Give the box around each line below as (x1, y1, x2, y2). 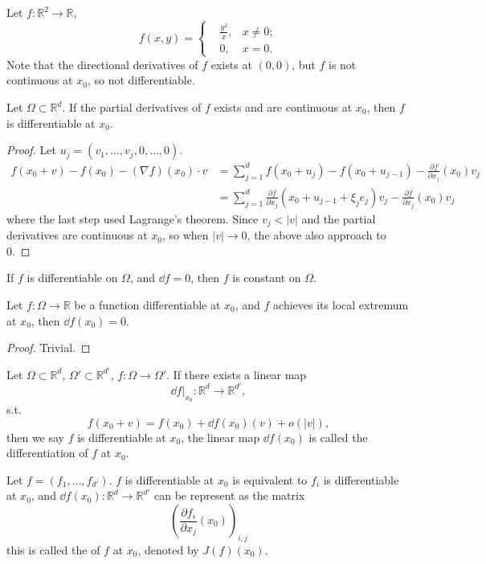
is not (328, 55, 357, 72)
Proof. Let (6, 141, 56, 158)
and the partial (301, 210, 376, 227)
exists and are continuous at (214, 99, 353, 116)
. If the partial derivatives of (62, 99, 202, 116)
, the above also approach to (247, 227, 386, 243)
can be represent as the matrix (154, 487, 305, 504)
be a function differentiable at (74, 296, 221, 313)
